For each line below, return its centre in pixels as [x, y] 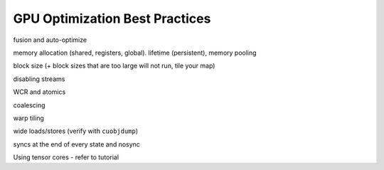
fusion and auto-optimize [50, 40]
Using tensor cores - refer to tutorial [66, 157]
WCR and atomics [39, 92]
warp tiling [28, 118]
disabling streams [39, 79]
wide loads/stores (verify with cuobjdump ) [76, 131]
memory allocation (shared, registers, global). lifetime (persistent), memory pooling [135, 53]
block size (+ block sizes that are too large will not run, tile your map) [114, 66]
